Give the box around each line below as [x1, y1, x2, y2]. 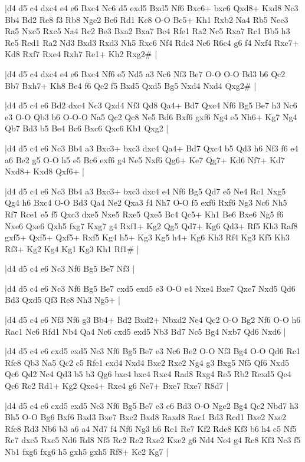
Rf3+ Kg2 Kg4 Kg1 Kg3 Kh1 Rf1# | [5, 242, 139, 255]
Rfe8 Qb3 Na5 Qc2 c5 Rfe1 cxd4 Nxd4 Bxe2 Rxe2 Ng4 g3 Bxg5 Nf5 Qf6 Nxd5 [5, 356, 289, 368]
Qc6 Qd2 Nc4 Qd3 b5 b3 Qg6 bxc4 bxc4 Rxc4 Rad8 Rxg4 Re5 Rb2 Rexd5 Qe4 [5, 368, 291, 380]
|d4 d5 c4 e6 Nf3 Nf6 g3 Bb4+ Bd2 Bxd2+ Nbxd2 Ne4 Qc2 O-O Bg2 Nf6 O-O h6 [5, 313, 301, 326]
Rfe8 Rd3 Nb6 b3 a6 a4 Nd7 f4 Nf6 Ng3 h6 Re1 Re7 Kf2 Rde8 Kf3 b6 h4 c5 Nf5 [5, 422, 297, 434]
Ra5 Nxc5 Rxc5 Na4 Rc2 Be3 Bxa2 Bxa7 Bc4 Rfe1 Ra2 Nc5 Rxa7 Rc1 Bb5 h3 [5, 25, 290, 37]
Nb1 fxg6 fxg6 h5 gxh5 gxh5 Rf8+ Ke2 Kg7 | [5, 445, 169, 457]
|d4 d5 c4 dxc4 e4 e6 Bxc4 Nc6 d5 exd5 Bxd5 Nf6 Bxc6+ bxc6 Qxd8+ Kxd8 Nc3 [5, 2, 299, 14]
